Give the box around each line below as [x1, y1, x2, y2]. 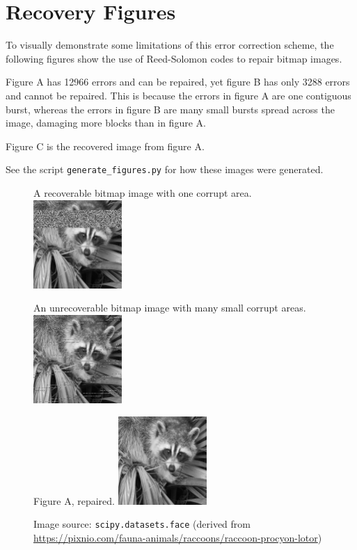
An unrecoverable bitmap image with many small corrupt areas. [33, 300, 306, 315]
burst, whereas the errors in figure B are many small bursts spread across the [6, 102, 335, 116]
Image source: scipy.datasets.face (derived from [33, 517, 251, 531]
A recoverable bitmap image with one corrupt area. [33, 185, 252, 200]
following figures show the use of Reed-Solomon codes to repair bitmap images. [6, 51, 342, 65]
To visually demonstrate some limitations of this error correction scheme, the [6, 38, 334, 52]
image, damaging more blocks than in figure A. [6, 115, 206, 130]
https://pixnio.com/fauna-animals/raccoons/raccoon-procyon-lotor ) [33, 531, 322, 545]
